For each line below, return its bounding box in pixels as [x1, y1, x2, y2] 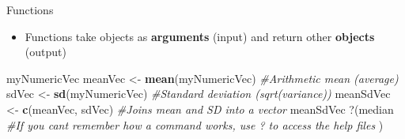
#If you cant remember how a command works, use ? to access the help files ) [6, 116, 384, 133]
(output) [25, 43, 66, 60]
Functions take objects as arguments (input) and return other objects [25, 28, 375, 44]
